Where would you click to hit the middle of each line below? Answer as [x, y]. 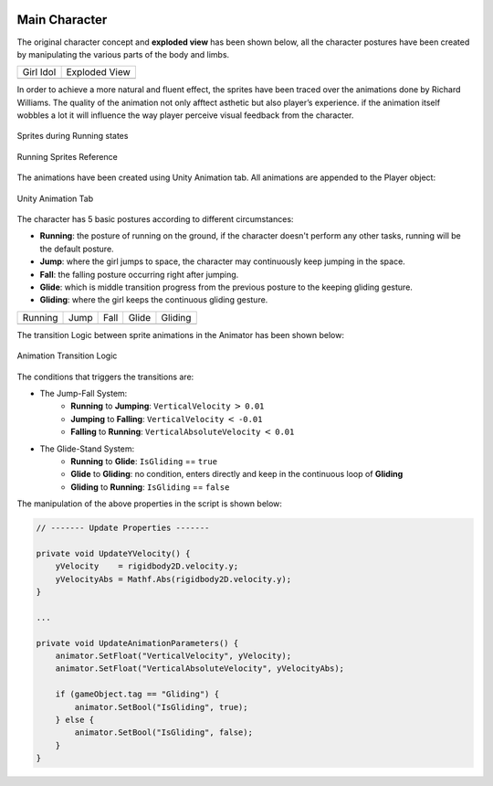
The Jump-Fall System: [84, 393]
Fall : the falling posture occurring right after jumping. [139, 274]
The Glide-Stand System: [87, 449]
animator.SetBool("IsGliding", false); [163, 733]
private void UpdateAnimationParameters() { [137, 643]
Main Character [62, 20]
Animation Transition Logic [67, 356]
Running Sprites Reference [67, 156]
